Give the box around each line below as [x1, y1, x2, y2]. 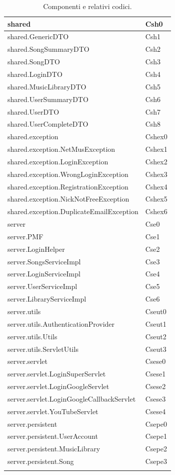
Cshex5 [145, 194, 167, 204]
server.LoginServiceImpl [7, 268, 80, 279]
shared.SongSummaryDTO [7, 44, 89, 54]
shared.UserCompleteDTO [7, 119, 88, 129]
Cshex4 [145, 181, 167, 192]
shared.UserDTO [7, 106, 59, 117]
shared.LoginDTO [7, 68, 62, 79]
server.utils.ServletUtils [7, 343, 78, 354]
